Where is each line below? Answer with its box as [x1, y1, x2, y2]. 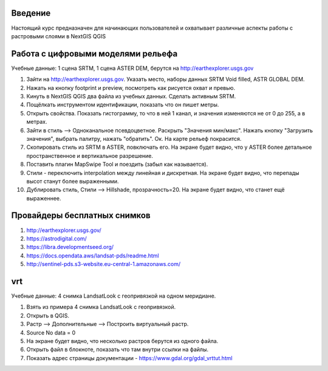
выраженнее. [26, 194, 61, 202]
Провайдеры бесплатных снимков [11, 210, 151, 221]
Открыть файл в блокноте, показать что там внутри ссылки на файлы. [26, 346, 209, 353]
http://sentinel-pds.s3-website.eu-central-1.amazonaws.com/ [26, 260, 181, 268]
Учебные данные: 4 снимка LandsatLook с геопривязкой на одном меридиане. [11, 292, 216, 300]
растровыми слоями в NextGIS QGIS [11, 32, 106, 39]
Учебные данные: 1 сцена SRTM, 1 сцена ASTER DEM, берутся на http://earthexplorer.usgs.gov [11, 64, 254, 72]
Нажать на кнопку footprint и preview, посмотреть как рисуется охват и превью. [26, 84, 236, 91]
